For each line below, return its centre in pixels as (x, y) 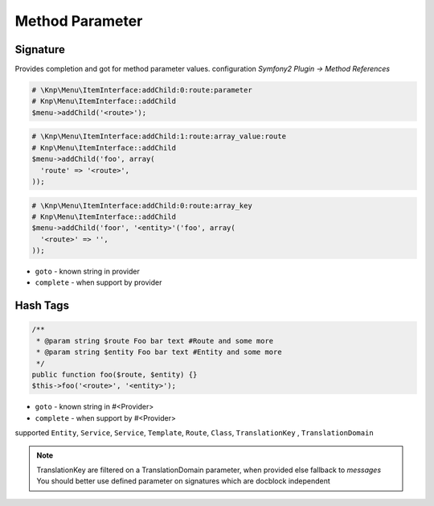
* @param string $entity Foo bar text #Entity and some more (159, 352)
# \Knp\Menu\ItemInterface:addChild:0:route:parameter (142, 90)
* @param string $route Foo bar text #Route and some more (155, 341)
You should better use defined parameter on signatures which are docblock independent (184, 481)
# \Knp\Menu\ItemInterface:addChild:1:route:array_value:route (159, 136)
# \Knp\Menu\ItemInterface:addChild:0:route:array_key (142, 206)
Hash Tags (42, 306)
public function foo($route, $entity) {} (115, 375)
